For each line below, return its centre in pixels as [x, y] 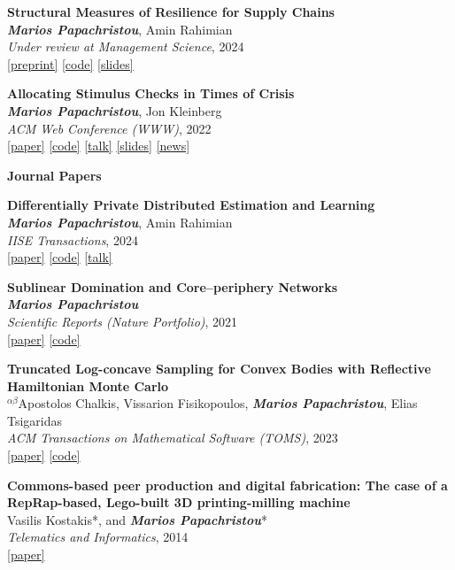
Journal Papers [54, 175]
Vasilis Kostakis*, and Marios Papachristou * [137, 519]
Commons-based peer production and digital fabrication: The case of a [227, 485]
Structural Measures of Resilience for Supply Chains [171, 12]
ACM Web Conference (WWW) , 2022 [109, 128]
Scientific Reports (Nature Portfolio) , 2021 [123, 321]
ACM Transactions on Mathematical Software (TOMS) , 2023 [173, 438]
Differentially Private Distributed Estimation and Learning [191, 205]
